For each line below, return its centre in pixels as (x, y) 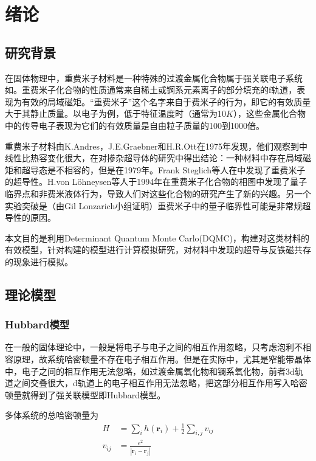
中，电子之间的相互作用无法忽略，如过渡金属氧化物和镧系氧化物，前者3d (150, 371)
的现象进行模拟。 (39, 261)
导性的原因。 (30, 217)
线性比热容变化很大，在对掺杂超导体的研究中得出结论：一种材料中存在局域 (154, 158)
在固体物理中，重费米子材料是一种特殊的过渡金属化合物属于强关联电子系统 (154, 78)
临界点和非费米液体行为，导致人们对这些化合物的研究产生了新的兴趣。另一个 (158, 193)
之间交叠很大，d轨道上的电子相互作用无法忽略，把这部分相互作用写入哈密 (160, 383)
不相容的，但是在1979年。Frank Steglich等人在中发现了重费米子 (180, 169)
